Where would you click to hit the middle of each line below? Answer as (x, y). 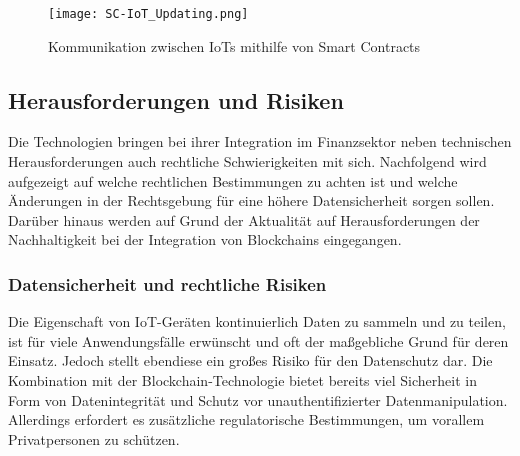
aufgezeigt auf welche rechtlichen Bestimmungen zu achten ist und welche (233, 180)
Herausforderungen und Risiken (176, 99)
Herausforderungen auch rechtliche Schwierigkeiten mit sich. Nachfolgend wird (247, 161)
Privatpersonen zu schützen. (94, 438)
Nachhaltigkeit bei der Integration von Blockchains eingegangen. (205, 239)
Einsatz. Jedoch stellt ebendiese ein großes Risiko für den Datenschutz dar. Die (250, 360)
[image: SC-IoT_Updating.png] (148, 14)
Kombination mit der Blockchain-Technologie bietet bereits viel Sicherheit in (242, 380)
